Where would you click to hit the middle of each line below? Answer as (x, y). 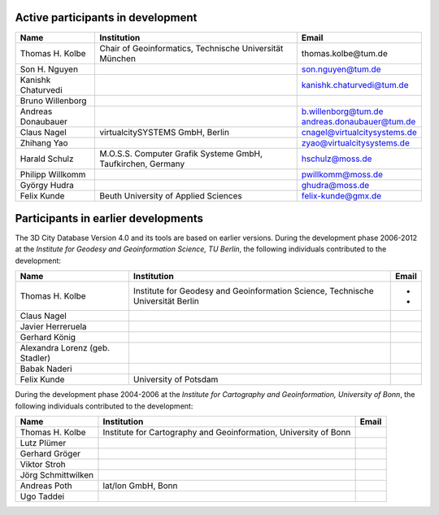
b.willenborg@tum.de (342, 111)
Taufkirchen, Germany (142, 164)
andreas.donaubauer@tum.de (359, 121)
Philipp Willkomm (53, 174)
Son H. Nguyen (49, 69)
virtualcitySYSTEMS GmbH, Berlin (164, 132)
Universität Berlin (166, 301)
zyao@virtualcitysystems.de (355, 142)
